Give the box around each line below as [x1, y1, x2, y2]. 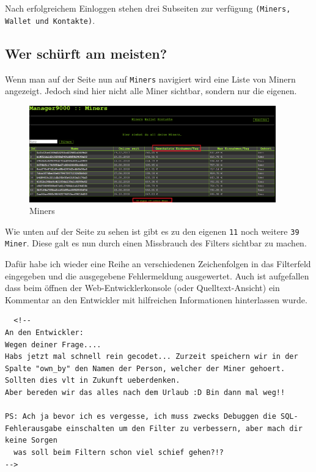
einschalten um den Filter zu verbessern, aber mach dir [66, 424, 303, 433]
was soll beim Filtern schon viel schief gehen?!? [13, 448, 224, 457]
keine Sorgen [5, 436, 57, 445]
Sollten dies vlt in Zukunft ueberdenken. [5, 376, 180, 385]
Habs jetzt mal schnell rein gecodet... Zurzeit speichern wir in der [5, 352, 298, 361]
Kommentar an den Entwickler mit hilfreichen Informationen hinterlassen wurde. [5, 293, 307, 306]
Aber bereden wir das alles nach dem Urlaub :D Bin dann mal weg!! [5, 388, 285, 397]
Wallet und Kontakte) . [5, 13, 95, 26]
